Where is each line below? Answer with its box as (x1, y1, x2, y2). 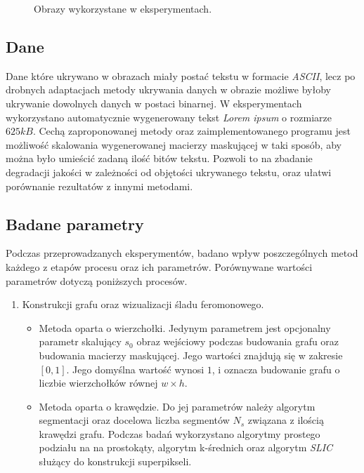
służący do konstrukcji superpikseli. (39, 454, 192, 469)
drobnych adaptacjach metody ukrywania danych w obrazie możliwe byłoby (6, 82, 331, 97)
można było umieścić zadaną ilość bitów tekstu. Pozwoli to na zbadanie (6, 151, 313, 166)
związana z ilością (247, 413, 324, 427)
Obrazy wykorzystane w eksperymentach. (34, 1, 212, 15)
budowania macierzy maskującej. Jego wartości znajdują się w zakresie (39, 347, 343, 362)
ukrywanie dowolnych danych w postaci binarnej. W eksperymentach (6, 95, 302, 110)
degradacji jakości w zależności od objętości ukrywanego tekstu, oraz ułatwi (6, 164, 332, 179)
